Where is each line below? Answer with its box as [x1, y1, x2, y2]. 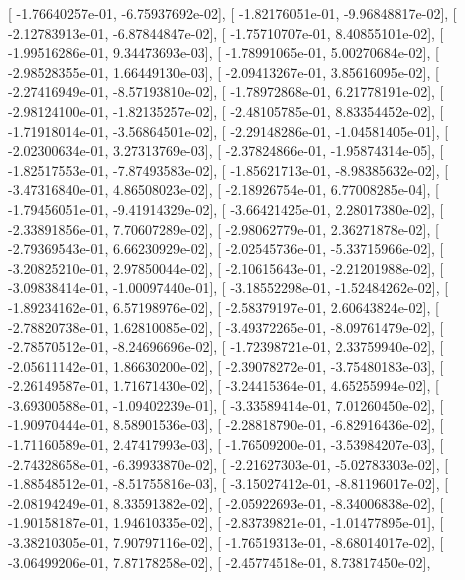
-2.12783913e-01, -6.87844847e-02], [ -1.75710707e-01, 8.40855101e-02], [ [8, 22, 444, 43]
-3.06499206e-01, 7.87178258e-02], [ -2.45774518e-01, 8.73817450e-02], [8, 551, 431, 572]
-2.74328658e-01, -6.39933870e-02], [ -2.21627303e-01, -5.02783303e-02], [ [8, 453, 449, 474]
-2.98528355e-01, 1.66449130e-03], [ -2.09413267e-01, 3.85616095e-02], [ [8, 61, 439, 82]
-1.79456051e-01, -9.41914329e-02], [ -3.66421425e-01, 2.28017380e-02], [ [8, 198, 444, 219]
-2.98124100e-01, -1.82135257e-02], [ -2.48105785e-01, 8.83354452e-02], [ [8, 100, 444, 121]
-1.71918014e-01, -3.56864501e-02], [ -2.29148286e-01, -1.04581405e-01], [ [8, 120, 449, 141]
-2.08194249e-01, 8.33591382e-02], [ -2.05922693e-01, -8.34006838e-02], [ [8, 492, 444, 513]
